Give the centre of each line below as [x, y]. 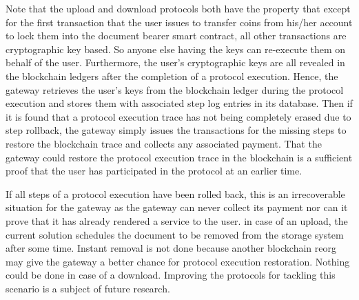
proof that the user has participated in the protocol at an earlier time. [154, 171]
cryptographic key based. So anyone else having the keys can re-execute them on [176, 49]
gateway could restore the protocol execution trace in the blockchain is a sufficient [179, 157]
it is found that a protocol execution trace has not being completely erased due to [178, 116]
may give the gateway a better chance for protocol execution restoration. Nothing [178, 261]
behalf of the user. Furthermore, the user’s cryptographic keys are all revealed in [175, 62]
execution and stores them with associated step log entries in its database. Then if [179, 103]
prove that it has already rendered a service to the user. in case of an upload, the [177, 220]
